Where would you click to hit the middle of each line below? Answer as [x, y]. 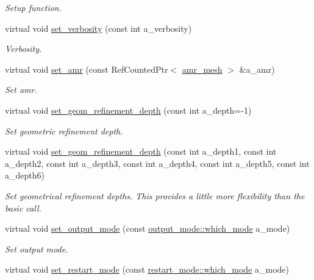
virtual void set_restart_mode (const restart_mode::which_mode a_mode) [147, 269]
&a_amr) [257, 69]
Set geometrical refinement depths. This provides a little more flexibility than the [155, 195]
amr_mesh [202, 69]
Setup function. [34, 7]
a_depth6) [25, 175]
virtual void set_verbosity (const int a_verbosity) [98, 28]
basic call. [23, 208]
